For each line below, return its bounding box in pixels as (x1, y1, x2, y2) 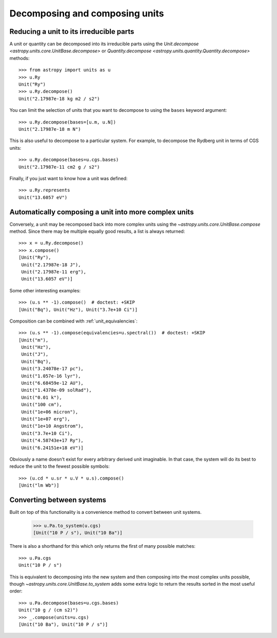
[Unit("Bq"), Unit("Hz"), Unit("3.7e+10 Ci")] (18, 307, 138, 312)
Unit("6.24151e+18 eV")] (21, 445, 84, 451)
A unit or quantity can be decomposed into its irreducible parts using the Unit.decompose (9, 41, 199, 47)
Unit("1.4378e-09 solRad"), (21, 387, 92, 393)
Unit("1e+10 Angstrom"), (21, 423, 84, 429)
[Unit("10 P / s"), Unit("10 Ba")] (33, 530, 123, 536)
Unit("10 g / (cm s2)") (18, 607, 78, 613)
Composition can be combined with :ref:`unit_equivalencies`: (9, 318, 138, 324)
